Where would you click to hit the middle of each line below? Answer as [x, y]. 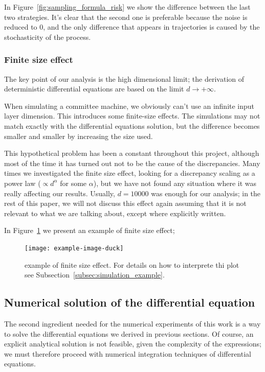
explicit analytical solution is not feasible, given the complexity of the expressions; [133, 344]
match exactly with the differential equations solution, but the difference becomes [132, 125]
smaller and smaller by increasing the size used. [79, 136]
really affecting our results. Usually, [60, 193]
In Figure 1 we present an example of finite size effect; [90, 230]
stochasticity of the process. [48, 37]
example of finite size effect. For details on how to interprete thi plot [132, 264]
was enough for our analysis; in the [206, 193]
